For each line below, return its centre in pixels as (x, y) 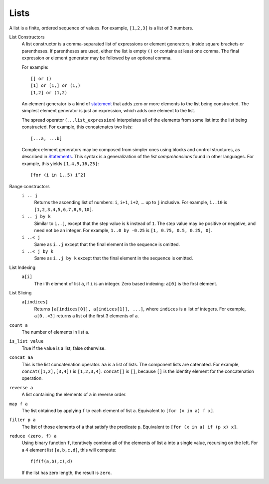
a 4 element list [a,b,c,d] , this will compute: (69, 450)
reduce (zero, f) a (33, 436)
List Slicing (20, 293)
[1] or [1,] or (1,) (56, 86)
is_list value (26, 341)
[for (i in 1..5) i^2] (58, 175)
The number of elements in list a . (56, 332)
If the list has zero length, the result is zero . (67, 473)
